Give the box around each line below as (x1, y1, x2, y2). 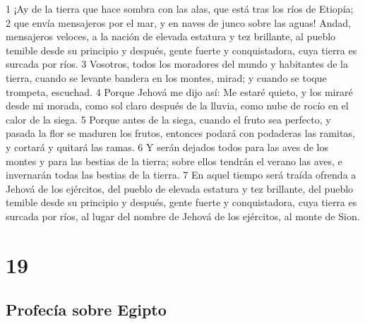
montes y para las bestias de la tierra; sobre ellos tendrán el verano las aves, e (6, 153, 342, 168)
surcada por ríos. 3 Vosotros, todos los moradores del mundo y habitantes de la (6, 56, 349, 71)
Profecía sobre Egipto (6, 299, 167, 320)
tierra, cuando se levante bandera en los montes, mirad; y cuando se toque (6, 70, 327, 85)
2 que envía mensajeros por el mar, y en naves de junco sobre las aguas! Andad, (6, 15, 352, 30)
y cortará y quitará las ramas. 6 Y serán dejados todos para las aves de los (6, 139, 328, 154)
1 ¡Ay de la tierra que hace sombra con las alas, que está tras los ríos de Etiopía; (6, 1, 354, 16)
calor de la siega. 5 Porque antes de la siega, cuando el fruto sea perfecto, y (6, 112, 331, 126)
